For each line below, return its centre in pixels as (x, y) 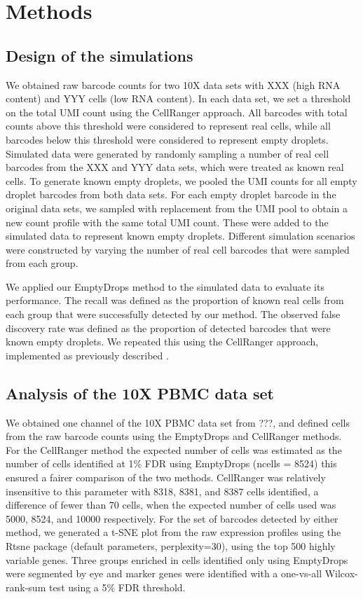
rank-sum (26, 587)
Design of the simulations (100, 55)
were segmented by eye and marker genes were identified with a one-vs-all (164, 573)
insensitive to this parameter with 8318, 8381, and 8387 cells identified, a (162, 491)
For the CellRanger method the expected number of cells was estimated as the (174, 449)
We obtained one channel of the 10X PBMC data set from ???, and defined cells (178, 422)
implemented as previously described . (87, 355)
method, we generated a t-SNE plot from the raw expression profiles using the (173, 532)
